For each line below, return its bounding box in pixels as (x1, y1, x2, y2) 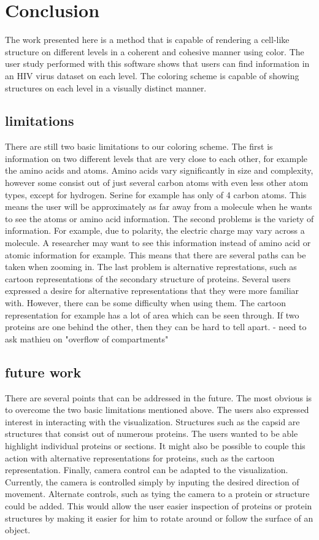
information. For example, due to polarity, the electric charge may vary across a (5, 224, 305, 237)
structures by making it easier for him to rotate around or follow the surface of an (5, 511, 313, 524)
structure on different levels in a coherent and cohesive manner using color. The (5, 45, 304, 58)
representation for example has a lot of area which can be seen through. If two (5, 308, 299, 321)
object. (5, 523, 31, 536)
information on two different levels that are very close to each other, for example (5, 152, 308, 164)
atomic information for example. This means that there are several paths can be (5, 248, 306, 261)
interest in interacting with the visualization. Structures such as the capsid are (5, 415, 300, 428)
